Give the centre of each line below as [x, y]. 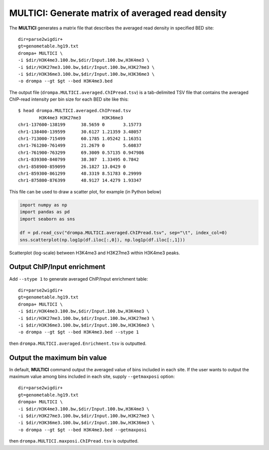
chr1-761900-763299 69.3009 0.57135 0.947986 [81, 152]
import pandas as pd [45, 212]
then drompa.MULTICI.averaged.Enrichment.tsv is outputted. [78, 343]
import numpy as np [43, 205]
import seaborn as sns [47, 219]
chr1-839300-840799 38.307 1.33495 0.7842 [78, 160]
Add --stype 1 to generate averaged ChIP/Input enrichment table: [79, 279]
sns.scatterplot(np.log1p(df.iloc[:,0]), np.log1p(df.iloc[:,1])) [102, 240]
